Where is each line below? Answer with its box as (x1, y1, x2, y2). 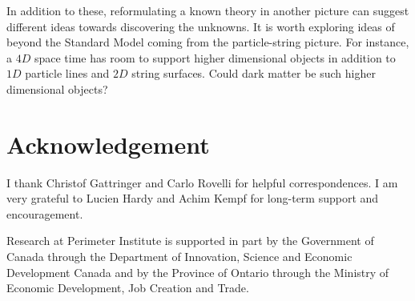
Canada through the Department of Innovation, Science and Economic (6, 248, 353, 265)
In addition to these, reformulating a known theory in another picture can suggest (6, 2, 409, 18)
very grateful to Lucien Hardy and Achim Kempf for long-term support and (6, 190, 379, 207)
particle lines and (25, 65, 110, 82)
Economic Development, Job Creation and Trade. (6, 279, 249, 296)
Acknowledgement (6, 127, 210, 160)
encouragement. (6, 205, 83, 222)
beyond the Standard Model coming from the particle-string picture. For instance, (6, 34, 409, 50)
